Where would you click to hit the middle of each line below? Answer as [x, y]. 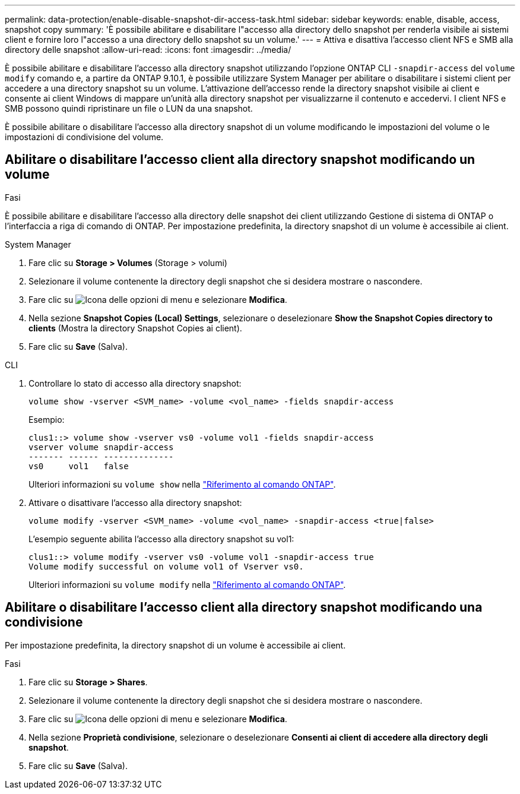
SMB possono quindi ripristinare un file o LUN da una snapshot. [129, 108]
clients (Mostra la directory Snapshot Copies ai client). [135, 328]
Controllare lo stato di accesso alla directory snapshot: [135, 383]
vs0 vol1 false [79, 466]
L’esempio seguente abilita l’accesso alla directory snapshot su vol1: [161, 539]
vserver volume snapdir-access [101, 447]
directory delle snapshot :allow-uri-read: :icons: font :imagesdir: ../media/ [148, 50]
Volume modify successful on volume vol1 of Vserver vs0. [166, 566]
